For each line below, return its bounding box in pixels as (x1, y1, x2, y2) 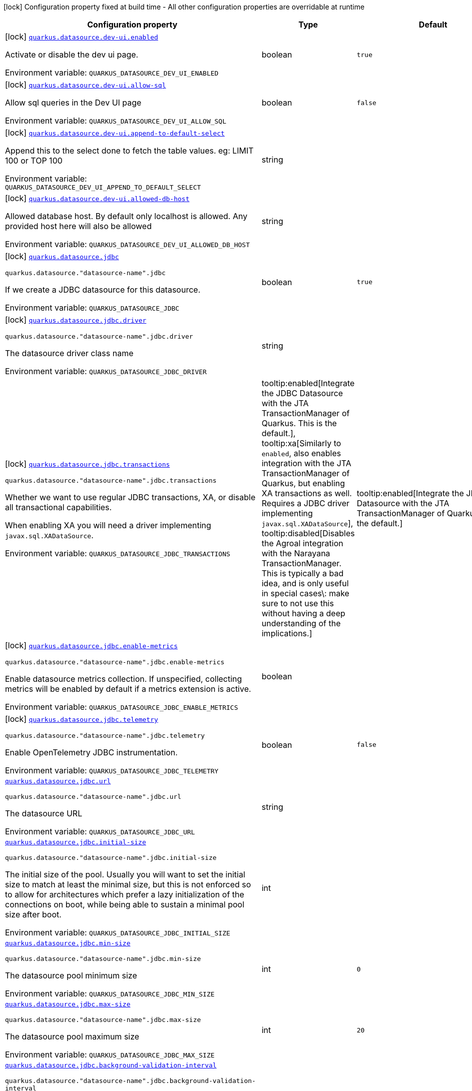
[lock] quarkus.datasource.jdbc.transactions (5, 458, 170, 469)
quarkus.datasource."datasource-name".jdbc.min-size (5, 955, 201, 962)
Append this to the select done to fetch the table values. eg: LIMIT (5, 146, 254, 156)
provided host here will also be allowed (5, 221, 152, 231)
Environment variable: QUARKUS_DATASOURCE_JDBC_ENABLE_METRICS (5, 702, 238, 712)
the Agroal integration (261, 538, 343, 548)
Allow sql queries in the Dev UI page (5, 98, 142, 108)
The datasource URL (5, 808, 83, 818)
